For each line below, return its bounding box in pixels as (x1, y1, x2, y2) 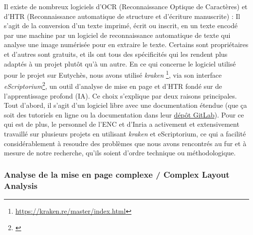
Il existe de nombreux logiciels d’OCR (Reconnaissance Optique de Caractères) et (4, 1, 248, 11)
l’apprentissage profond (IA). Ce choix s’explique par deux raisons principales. (4, 90, 237, 101)
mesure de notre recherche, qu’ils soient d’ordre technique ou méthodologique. (4, 148, 236, 158)
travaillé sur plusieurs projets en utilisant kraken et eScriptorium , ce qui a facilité (4, 129, 246, 139)
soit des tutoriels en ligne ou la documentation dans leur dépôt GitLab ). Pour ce (4, 109, 244, 119)
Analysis (4, 179, 38, 191)
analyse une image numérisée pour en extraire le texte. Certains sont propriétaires (4, 39, 249, 50)
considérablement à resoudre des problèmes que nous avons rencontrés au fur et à (4, 138, 247, 148)
